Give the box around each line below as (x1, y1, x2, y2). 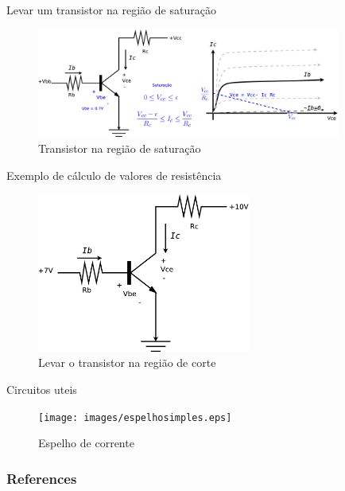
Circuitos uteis (6, 381, 77, 398)
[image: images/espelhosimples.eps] (38, 411, 232, 423)
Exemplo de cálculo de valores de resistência (6, 166, 222, 183)
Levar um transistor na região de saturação (6, 2, 216, 18)
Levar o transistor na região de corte (38, 354, 216, 371)
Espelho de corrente (38, 434, 134, 451)
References (6, 468, 77, 488)
